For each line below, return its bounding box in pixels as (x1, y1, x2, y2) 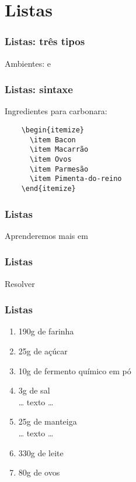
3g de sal (18, 384, 50, 396)
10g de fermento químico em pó (18, 364, 131, 377)
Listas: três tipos (5, 34, 85, 49)
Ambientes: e (5, 57, 51, 69)
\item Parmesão (29, 165, 89, 173)
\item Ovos (29, 155, 72, 163)
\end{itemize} (21, 184, 76, 193)
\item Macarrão (29, 145, 89, 154)
